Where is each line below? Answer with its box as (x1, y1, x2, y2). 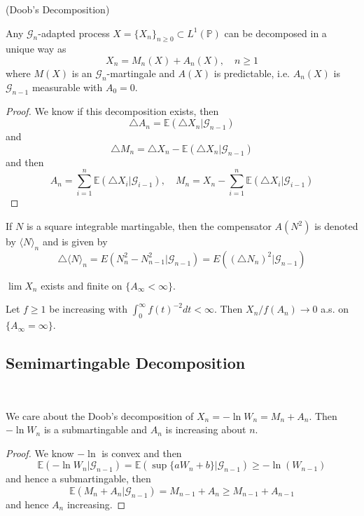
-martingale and (106, 65, 175, 80)
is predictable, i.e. (213, 65, 290, 80)
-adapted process (38, 25, 110, 40)
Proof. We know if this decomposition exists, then (6, 103, 219, 118)
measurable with (31, 79, 103, 94)
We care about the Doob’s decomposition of (6, 408, 194, 423)
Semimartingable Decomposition (6, 352, 246, 374)
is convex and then (101, 445, 182, 460)
